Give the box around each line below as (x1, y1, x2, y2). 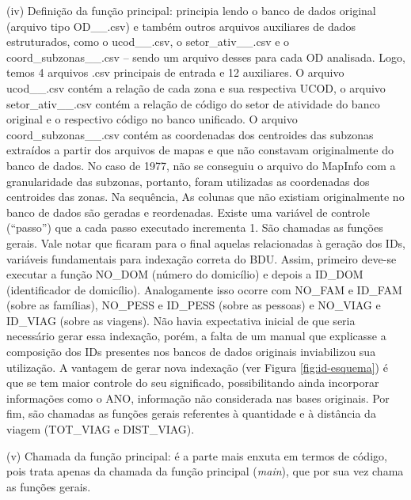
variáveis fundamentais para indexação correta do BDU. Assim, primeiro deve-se (6, 250, 397, 267)
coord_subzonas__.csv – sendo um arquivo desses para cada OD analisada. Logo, (6, 48, 405, 65)
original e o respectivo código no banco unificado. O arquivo (6, 111, 298, 127)
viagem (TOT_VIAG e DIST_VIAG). (6, 421, 195, 437)
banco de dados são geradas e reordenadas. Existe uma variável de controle (6, 203, 370, 220)
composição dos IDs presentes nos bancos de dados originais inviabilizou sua (6, 343, 376, 360)
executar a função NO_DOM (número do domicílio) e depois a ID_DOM (6, 266, 363, 282)
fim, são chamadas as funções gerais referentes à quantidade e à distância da (6, 405, 376, 422)
